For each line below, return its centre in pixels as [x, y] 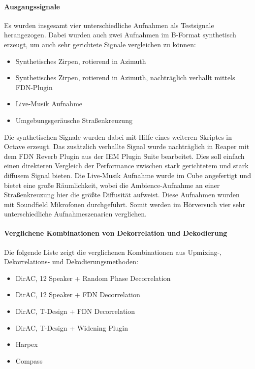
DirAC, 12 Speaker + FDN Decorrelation [78, 294]
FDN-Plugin [34, 87]
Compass [29, 360]
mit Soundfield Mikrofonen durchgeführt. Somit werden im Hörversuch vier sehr [125, 204]
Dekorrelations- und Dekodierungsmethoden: [71, 261]
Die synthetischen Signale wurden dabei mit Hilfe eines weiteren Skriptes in [118, 137]
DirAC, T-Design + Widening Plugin [72, 327]
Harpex [27, 344]
